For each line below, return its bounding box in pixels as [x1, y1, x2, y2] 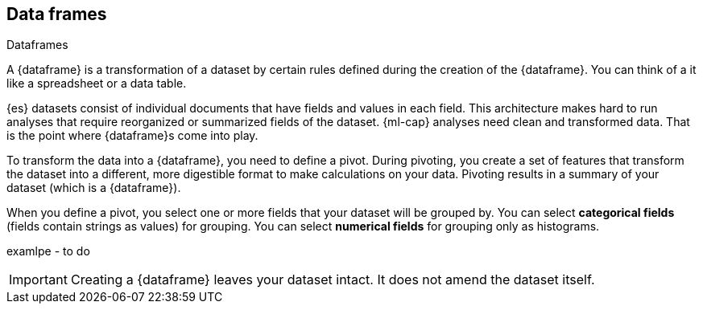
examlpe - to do [6, 244, 90, 259]
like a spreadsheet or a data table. [6, 76, 187, 91]
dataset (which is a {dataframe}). [6, 181, 181, 195]
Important [9, 271, 68, 288]
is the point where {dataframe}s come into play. [6, 128, 258, 143]
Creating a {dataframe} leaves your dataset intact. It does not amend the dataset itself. [70, 271, 595, 288]
